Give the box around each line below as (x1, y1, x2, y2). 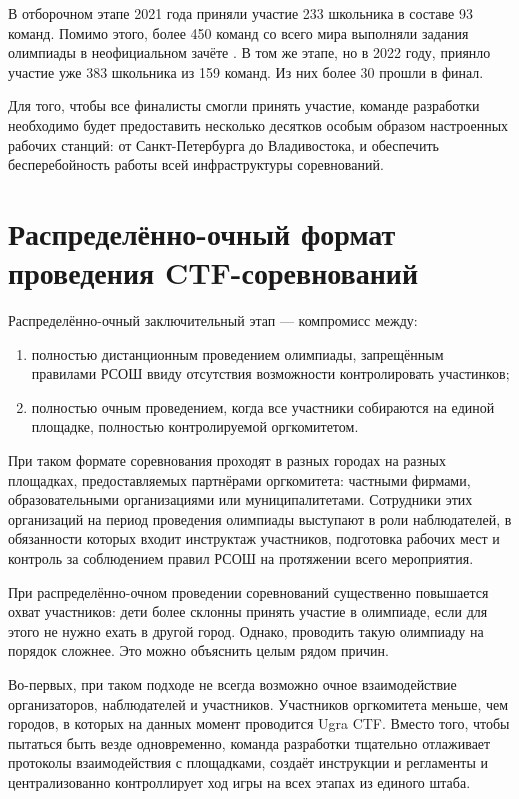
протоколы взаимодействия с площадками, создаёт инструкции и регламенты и (8, 752, 488, 773)
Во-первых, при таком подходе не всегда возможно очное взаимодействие (8, 673, 457, 694)
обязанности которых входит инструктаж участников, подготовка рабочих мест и (8, 528, 500, 549)
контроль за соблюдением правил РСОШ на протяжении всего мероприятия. (8, 548, 474, 568)
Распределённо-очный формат (8, 212, 396, 253)
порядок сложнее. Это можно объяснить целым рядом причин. (8, 640, 389, 661)
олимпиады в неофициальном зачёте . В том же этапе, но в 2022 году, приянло (8, 42, 491, 63)
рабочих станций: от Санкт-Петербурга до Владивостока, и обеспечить (8, 134, 439, 155)
